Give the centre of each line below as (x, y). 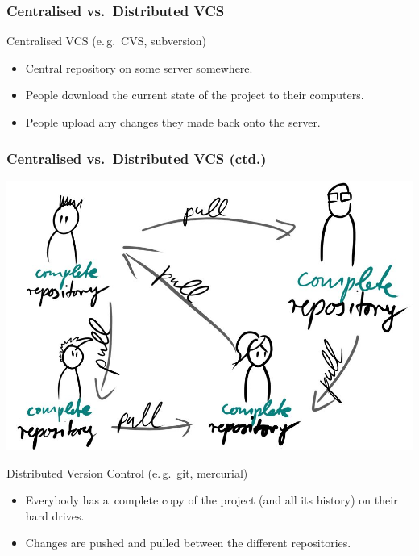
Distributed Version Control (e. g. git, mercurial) (127, 472)
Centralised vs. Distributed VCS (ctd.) (137, 158)
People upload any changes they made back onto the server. (173, 122)
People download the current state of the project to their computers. (195, 95)
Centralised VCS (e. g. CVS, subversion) (107, 41)
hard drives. (55, 515)
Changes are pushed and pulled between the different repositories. (188, 543)
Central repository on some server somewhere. (139, 67)
